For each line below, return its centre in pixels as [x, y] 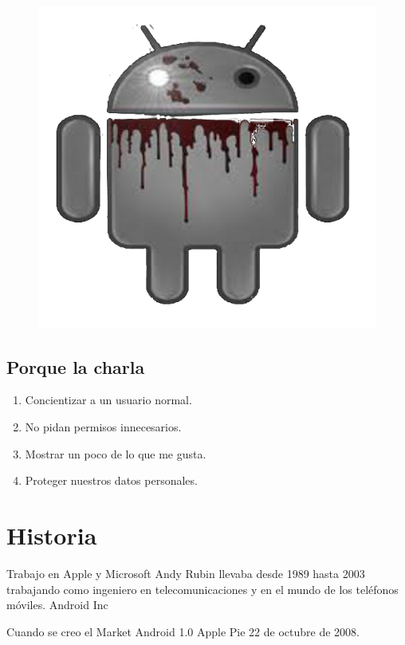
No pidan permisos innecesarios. [103, 427]
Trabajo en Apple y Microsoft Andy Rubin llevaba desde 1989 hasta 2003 [186, 573]
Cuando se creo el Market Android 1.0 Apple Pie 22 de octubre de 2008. [183, 631]
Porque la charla [76, 366]
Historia [52, 535]
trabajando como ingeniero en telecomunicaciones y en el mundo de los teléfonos [202, 589]
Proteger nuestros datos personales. [111, 480]
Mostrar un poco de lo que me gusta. [116, 453]
